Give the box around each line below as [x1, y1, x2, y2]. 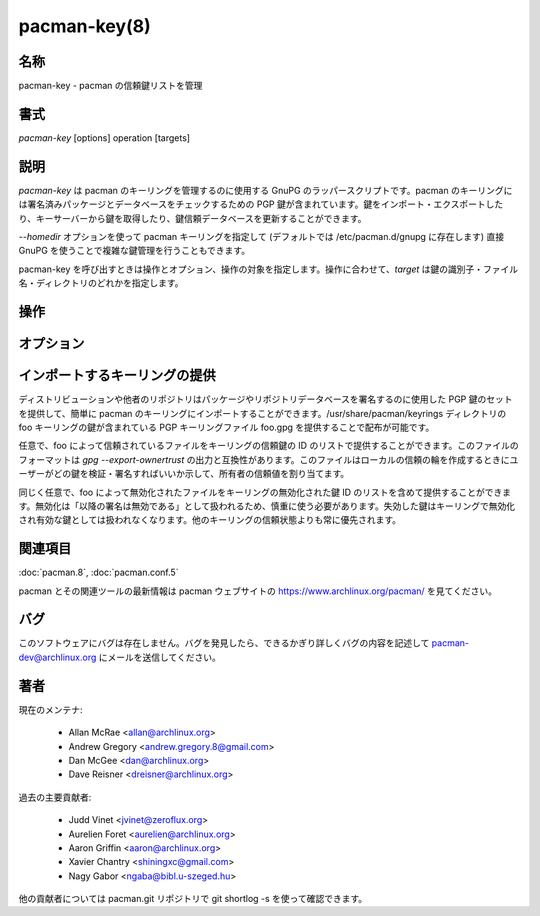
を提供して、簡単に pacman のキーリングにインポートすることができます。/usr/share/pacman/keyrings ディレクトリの [18, 407, 507, 419]
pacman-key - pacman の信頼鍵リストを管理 [18, 80, 203, 92]
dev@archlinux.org [18, 651, 97, 663]
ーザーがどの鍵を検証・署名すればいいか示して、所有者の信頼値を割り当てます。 [18, 468, 350, 480]
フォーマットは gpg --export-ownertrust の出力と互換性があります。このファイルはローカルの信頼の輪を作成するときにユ [18, 453, 519, 465]
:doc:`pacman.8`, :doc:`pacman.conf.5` [18, 566, 179, 579]
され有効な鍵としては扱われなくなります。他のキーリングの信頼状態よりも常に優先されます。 [18, 514, 402, 526]
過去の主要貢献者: [18, 791, 92, 803]
